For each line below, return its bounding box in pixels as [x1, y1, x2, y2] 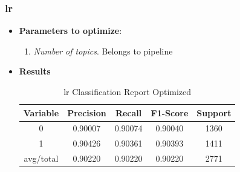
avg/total [24, 152, 59, 165]
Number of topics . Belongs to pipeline [33, 44, 173, 57]
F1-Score [151, 106, 189, 119]
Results [19, 65, 51, 78]
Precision [67, 106, 106, 119]
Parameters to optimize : [19, 24, 122, 37]
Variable [23, 106, 59, 119]
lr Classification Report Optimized [63, 85, 192, 98]
